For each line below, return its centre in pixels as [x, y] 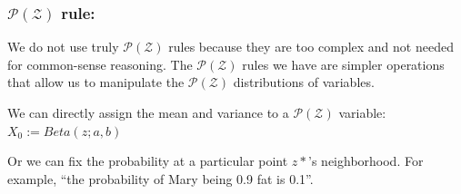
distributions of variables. [304, 82]
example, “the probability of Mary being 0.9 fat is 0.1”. [160, 178]
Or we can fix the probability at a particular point [148, 161]
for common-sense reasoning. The [100, 64]
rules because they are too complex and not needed [311, 47]
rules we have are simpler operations [343, 64]
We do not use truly [63, 47]
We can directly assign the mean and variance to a [148, 112]
